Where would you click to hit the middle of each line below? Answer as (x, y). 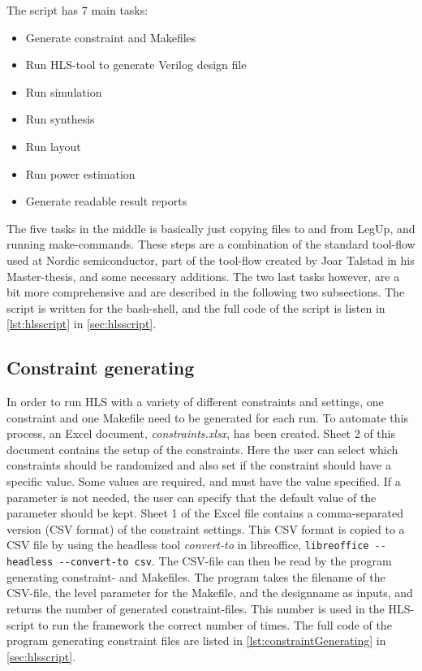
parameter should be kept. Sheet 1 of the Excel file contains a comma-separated (205, 513)
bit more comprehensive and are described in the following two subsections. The (206, 292)
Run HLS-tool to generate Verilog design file (136, 65)
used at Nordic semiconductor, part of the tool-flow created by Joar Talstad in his (211, 260)
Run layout (53, 146)
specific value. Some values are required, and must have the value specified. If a (204, 481)
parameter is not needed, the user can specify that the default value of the (192, 497)
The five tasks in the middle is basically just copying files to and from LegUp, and (211, 228)
